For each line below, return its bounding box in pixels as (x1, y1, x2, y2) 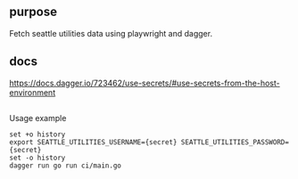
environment (9, 86, 56, 98)
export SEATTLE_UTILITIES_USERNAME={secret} (9, 138, 178, 147)
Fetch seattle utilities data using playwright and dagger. (9, 28, 212, 38)
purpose (9, 4, 58, 20)
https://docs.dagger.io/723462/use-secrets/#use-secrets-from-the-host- (9, 77, 280, 88)
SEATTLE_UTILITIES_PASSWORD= (180, 138, 290, 147)
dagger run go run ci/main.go (9, 161, 122, 170)
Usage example (9, 113, 67, 124)
